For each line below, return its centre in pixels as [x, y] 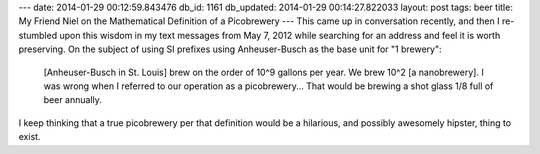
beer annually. [72, 100]
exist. [29, 137]
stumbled [38, 35]
